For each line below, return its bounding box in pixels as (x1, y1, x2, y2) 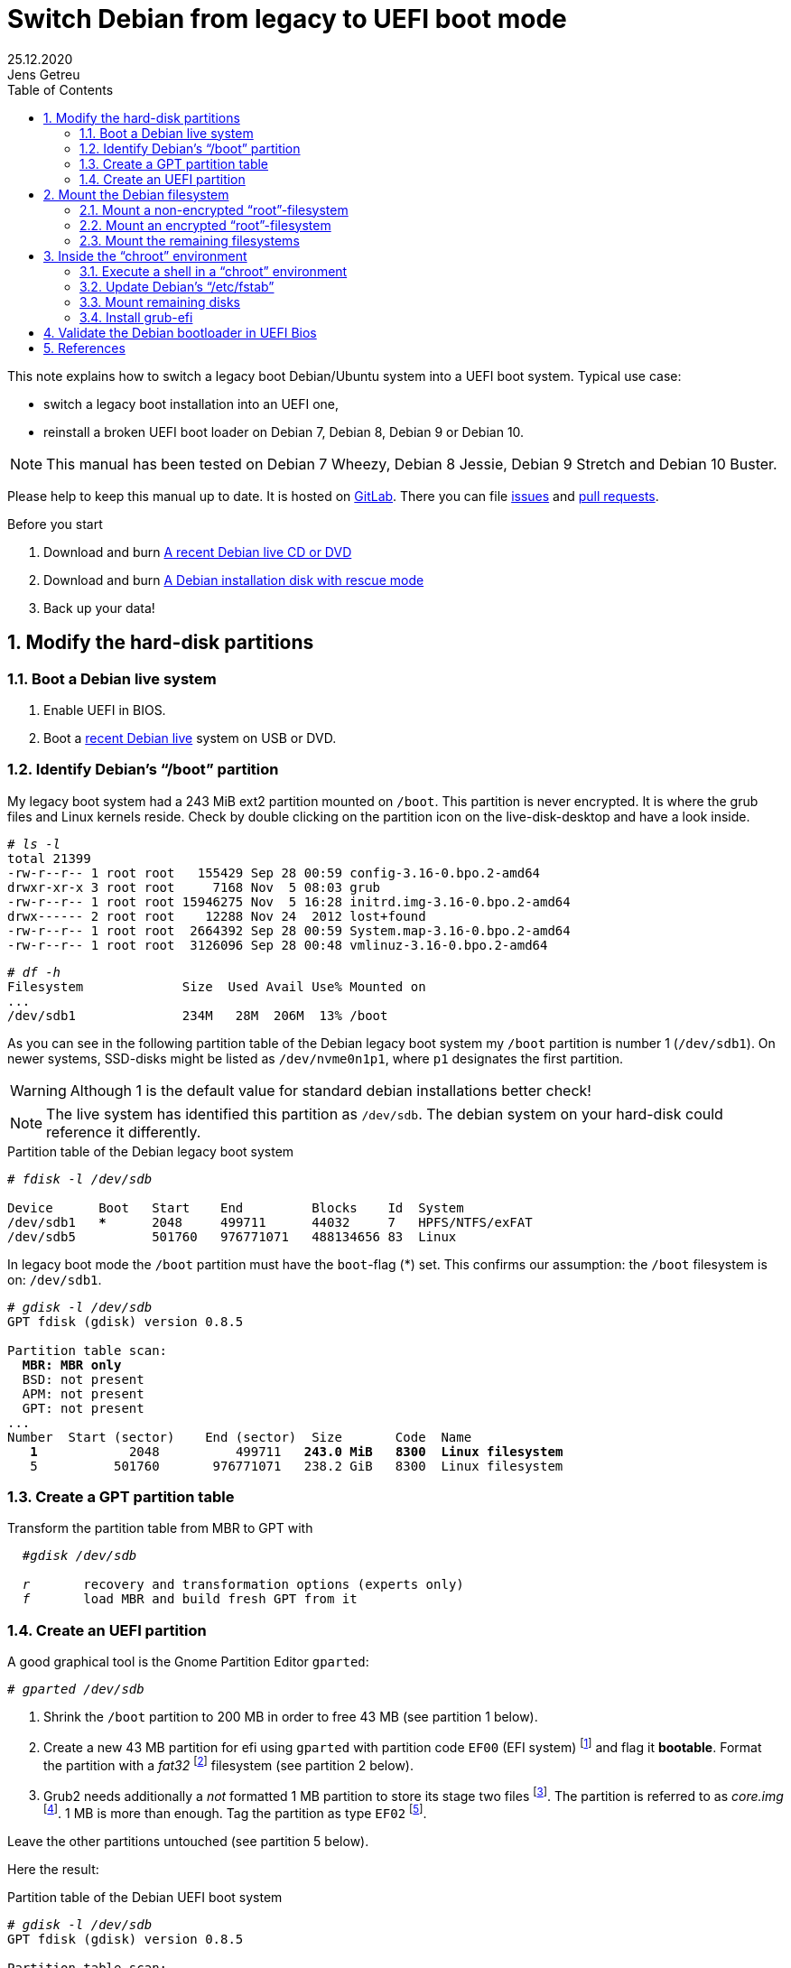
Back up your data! (43, 599, 155, 616)
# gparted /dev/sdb (7, 1682, 144, 1697)
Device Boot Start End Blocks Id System (7, 1200, 464, 1215)
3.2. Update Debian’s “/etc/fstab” (79, 278, 275, 294)
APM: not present (22, 1386, 144, 1401)
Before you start (7, 515, 103, 532)
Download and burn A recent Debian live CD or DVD (43, 543, 352, 560)
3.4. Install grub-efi (79, 309, 193, 325)
